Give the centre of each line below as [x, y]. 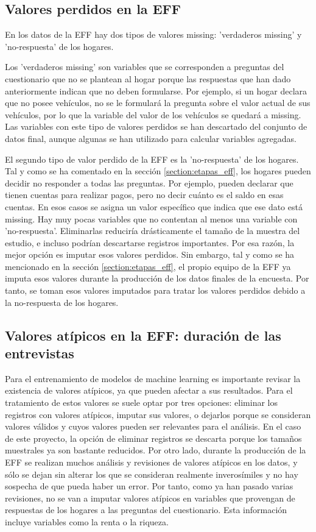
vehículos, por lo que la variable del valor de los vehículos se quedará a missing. [153, 114]
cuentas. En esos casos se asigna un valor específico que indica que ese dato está [154, 206]
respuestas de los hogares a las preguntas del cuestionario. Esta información [146, 510]
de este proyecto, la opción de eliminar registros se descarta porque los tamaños [153, 438]
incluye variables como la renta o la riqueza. [87, 521]
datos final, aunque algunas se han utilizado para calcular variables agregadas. [151, 138]
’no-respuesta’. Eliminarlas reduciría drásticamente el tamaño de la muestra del [153, 231]
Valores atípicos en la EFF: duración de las [143, 335]
